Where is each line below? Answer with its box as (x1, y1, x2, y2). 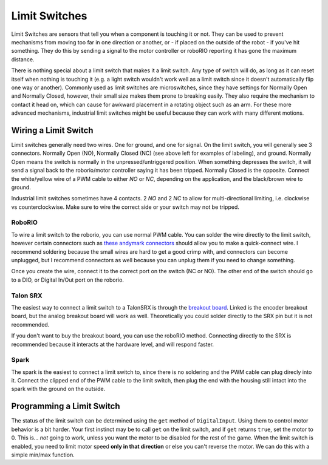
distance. (11, 55, 35, 63)
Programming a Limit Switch (11, 401, 121, 412)
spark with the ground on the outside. (11, 385, 106, 393)
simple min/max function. (11, 451, 75, 458)
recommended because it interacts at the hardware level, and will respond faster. (11, 341, 214, 348)
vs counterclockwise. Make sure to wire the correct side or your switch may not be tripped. (11, 203, 240, 211)
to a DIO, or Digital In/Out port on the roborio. (11, 276, 125, 283)
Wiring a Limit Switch (11, 125, 94, 135)
